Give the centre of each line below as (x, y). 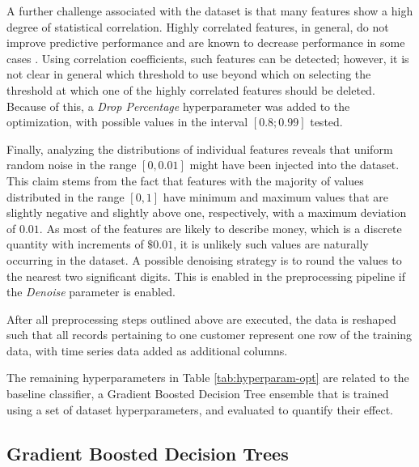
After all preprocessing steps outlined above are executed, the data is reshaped (201, 318)
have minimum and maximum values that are (276, 196)
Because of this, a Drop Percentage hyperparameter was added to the (178, 106)
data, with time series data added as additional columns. (147, 350)
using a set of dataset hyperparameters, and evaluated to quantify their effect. (200, 409)
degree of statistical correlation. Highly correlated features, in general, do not (198, 26)
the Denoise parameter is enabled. (91, 292)
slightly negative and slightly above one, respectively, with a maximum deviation (207, 212)
